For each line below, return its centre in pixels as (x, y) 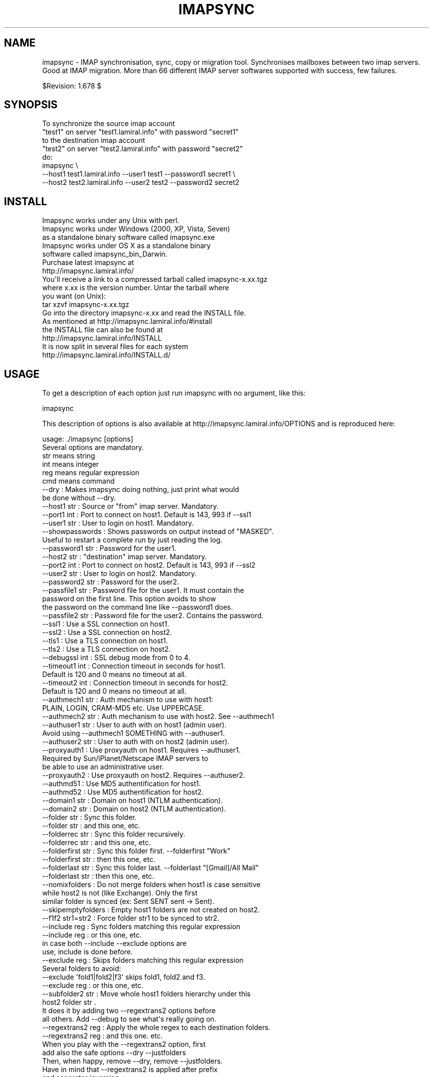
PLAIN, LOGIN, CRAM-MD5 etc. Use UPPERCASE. (123, 708)
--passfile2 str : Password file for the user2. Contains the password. (153, 616)
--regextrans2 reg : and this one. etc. (103, 1036)
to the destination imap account (94, 140)
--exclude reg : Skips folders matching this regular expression (143, 960)
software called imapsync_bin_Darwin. (105, 254)
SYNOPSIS (31, 105)
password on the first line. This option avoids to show (129, 599)
